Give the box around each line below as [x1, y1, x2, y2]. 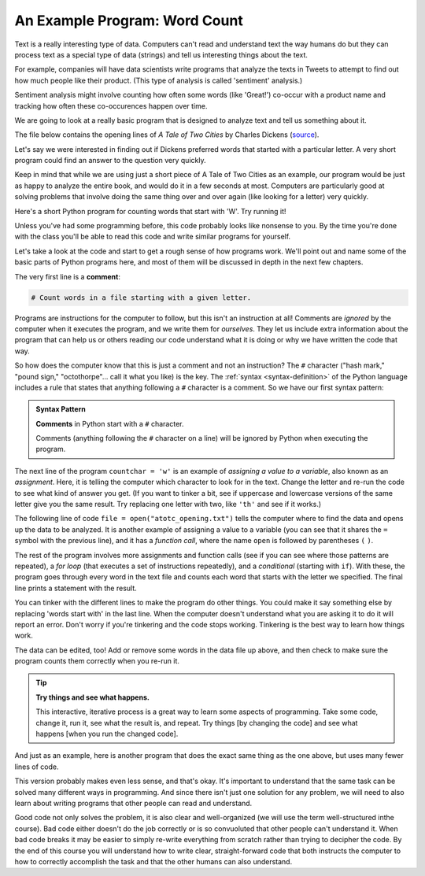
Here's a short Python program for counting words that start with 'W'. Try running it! [14, 206, 286, 216]
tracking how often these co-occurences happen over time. [14, 101, 208, 110]
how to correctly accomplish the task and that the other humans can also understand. [14, 856, 293, 866]
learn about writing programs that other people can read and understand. [14, 799, 253, 808]
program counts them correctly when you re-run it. [14, 656, 180, 666]
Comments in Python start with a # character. [35, 419, 184, 428]
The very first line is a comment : [14, 272, 121, 281]
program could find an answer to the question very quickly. [14, 156, 206, 165]
